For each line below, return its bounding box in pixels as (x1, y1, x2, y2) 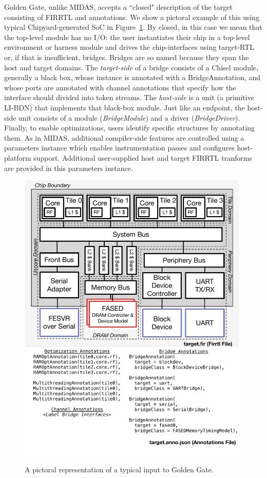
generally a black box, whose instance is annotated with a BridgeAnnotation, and (4, 72, 261, 83)
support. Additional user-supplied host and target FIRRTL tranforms (33, 152, 252, 163)
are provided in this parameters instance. (4, 162, 133, 173)
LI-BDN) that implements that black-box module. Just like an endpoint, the (4, 102, 245, 112)
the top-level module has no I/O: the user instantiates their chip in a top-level (4, 31, 250, 42)
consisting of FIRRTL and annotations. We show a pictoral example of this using (4, 11, 260, 22)
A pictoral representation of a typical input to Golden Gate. (25, 464, 214, 474)
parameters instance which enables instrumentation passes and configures (4, 142, 235, 153)
